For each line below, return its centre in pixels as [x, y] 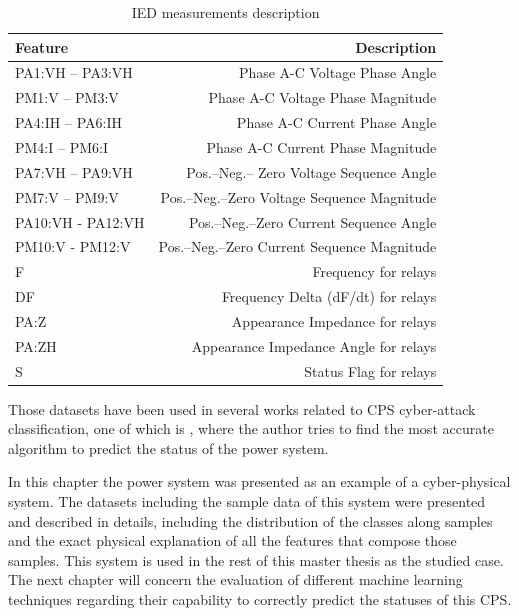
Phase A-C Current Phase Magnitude [321, 146]
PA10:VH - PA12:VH [80, 221]
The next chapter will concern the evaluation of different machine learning [235, 579]
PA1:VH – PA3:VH [74, 72]
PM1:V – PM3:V [67, 97]
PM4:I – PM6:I [61, 146]
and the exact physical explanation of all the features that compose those [232, 540]
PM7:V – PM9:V [67, 196]
